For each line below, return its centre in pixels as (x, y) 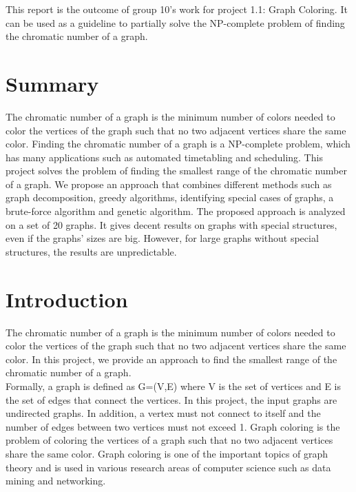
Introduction (67, 299)
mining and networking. (56, 481)
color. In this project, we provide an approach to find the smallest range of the (171, 359)
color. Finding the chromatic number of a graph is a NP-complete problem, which (178, 144)
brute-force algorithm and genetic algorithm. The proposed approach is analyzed (176, 211)
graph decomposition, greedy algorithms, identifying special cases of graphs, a (170, 197)
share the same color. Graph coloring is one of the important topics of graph (167, 453)
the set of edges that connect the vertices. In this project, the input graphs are (171, 399)
